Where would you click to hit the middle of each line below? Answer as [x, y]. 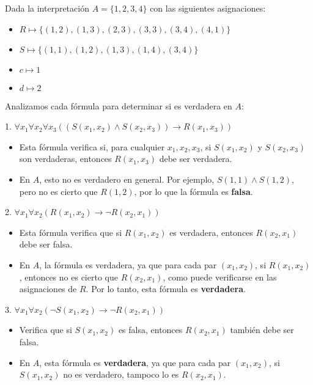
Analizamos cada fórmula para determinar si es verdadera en [119, 105]
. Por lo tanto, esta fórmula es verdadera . [166, 289]
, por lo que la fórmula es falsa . [193, 191]
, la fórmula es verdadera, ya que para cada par [128, 264]
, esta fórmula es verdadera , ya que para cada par [135, 362]
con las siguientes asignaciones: [208, 8]
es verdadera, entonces [211, 232]
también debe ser [262, 330]
